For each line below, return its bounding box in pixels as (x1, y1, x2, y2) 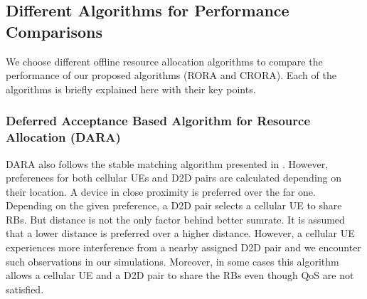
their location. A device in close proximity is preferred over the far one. (6, 184, 316, 199)
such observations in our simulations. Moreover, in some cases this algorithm (6, 253, 339, 268)
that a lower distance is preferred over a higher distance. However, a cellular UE (6, 226, 355, 241)
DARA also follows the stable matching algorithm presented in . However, (6, 156, 329, 171)
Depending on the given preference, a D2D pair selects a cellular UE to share (6, 198, 342, 213)
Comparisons (6, 20, 103, 42)
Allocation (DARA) (6, 128, 121, 146)
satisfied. (6, 281, 44, 296)
